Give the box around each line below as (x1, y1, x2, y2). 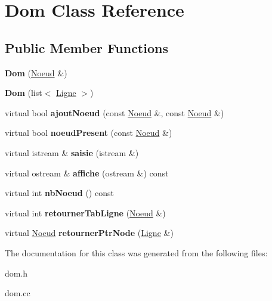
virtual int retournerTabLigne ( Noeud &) (5, 206, 166, 219)
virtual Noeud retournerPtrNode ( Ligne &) (5, 226, 174, 239)
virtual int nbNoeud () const (5, 187, 114, 199)
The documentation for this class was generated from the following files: (5, 246, 268, 259)
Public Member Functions (5, 38, 168, 57)
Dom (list (5, 86, 42, 99)
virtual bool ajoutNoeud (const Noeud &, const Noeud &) (5, 106, 224, 119)
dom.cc (5, 287, 30, 299)
